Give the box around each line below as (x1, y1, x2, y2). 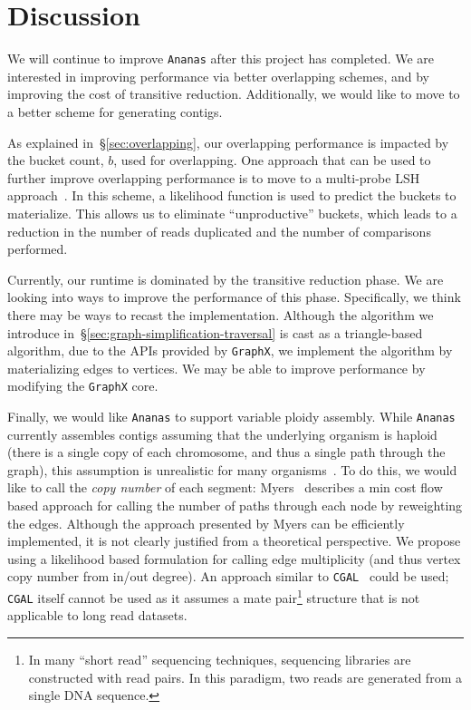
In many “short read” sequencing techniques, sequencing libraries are (28, 649, 411, 668)
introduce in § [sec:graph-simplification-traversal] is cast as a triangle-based (7, 323, 423, 342)
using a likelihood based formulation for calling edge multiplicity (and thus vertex (7, 549, 461, 568)
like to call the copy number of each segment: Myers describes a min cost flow (7, 478, 443, 497)
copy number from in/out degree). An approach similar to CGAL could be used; (7, 567, 449, 586)
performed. (7, 239, 68, 258)
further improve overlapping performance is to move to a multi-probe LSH (7, 168, 420, 187)
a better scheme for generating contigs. (7, 102, 223, 121)
